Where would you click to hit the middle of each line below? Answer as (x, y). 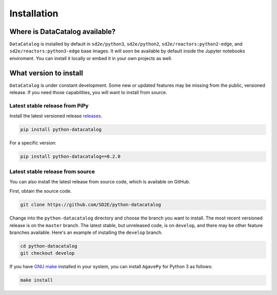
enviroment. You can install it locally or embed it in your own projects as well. (91, 58)
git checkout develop (47, 253)
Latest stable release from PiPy (49, 105)
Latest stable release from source (52, 171)
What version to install (46, 73)
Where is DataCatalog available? (63, 32)
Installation (34, 13)
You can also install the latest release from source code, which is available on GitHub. (100, 181)
